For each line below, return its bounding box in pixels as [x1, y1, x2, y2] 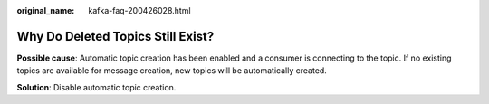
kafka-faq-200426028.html [88, 5, 191, 15]
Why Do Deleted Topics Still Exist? [16, 28, 215, 44]
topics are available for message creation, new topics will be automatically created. [16, 65, 328, 76]
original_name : [16, 5, 75, 15]
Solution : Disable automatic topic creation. [16, 81, 177, 92]
